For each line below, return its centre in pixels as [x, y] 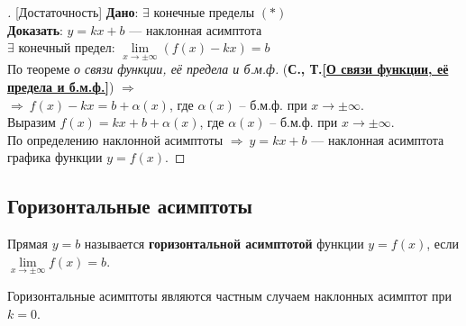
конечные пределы [204, 12]
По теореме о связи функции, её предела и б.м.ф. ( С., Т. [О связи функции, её [228, 69]
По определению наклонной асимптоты [115, 139]
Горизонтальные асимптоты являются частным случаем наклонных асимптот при [229, 295]
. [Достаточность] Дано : [73, 12]
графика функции [55, 157]
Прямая [27, 244]
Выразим [32, 122]
